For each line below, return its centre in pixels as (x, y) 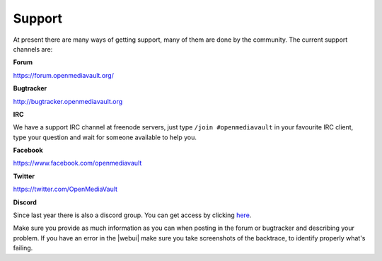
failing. (23, 248)
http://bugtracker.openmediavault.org (68, 101)
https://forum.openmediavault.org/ (64, 75)
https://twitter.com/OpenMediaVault (65, 189)
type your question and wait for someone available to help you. (105, 137)
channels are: (33, 49)
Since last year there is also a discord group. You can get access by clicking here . (132, 215)
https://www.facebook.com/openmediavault (77, 163)
